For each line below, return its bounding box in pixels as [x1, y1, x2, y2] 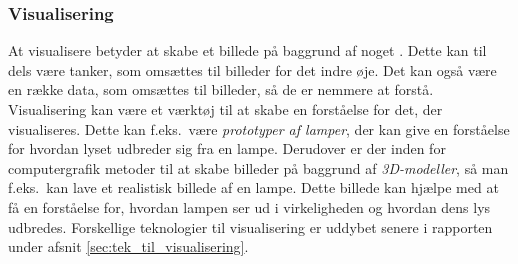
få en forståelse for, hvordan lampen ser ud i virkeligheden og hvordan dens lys [8, 196, 491, 217]
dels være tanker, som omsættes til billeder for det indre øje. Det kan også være [8, 59, 497, 80]
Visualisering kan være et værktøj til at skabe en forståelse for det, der [8, 99, 443, 119]
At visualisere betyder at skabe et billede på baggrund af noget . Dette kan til [8, 40, 487, 61]
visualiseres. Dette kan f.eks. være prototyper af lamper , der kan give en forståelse [8, 118, 510, 139]
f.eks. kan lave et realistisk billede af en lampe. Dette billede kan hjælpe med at [8, 177, 499, 198]
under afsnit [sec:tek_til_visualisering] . [8, 236, 249, 257]
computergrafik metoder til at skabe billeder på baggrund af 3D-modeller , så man [8, 157, 509, 178]
